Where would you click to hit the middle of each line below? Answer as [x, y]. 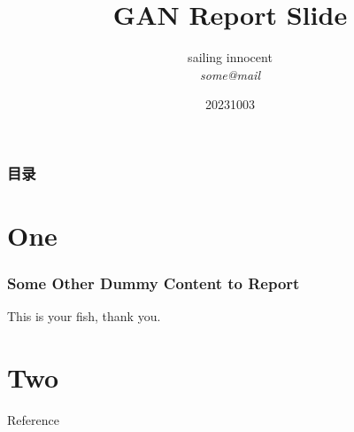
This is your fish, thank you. [84, 316]
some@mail [230, 74]
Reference [33, 420]
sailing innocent [230, 57]
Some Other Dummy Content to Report [154, 283]
